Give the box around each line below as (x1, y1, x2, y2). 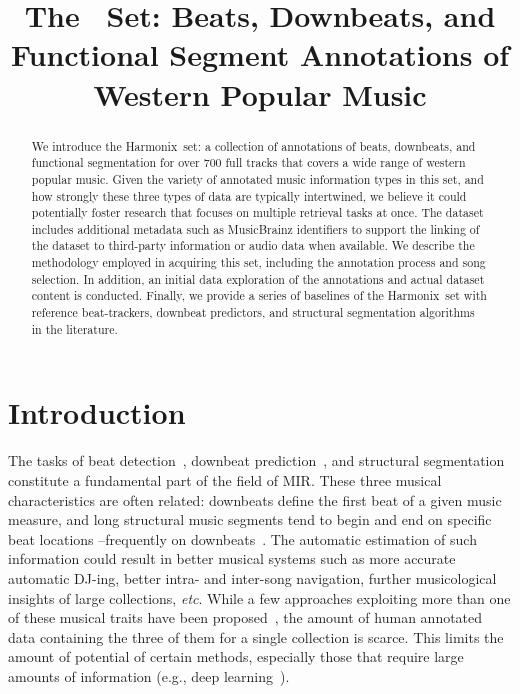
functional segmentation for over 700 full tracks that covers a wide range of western (31, 154, 466, 171)
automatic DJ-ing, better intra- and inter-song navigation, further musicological (8, 567, 497, 588)
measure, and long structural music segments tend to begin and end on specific (8, 509, 492, 530)
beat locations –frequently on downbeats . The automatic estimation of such (8, 528, 477, 549)
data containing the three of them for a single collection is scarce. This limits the (8, 626, 504, 647)
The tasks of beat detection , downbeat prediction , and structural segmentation (8, 450, 505, 471)
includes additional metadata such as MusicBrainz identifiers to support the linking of (31, 220, 480, 237)
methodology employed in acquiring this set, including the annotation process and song (31, 254, 486, 271)
